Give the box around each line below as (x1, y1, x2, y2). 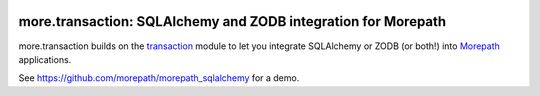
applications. (18, 53, 72, 65)
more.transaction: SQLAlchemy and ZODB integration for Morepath (18, 13, 447, 30)
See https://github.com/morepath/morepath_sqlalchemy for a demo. (18, 72, 300, 84)
